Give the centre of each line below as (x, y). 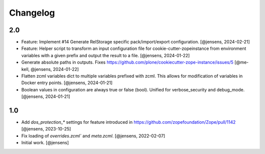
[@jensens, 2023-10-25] (46, 129)
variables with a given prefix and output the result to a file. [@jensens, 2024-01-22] (106, 55)
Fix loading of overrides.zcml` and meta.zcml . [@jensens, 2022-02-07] (93, 136)
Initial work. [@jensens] (45, 143)
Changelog (32, 13)
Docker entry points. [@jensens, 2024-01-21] (67, 83)
